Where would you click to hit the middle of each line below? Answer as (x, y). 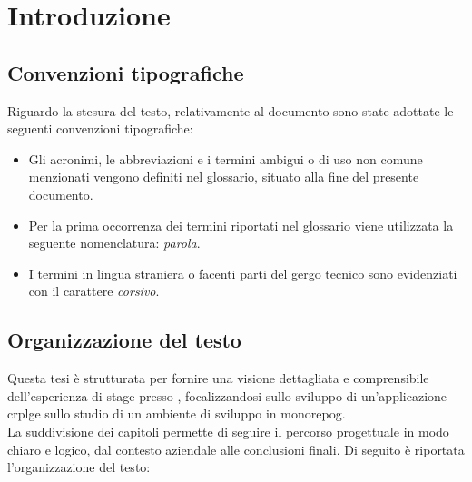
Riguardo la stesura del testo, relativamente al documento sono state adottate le (231, 110)
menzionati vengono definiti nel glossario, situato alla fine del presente (224, 177)
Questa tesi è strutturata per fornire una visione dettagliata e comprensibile (218, 378)
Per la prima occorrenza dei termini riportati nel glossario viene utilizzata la (241, 225)
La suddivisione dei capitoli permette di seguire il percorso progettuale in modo (228, 431)
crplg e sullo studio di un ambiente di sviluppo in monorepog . (177, 413)
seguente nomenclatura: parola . (114, 243)
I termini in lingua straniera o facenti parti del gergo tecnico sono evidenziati (243, 273)
